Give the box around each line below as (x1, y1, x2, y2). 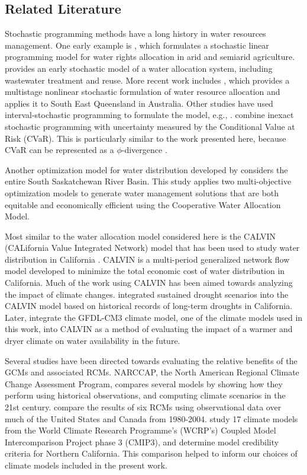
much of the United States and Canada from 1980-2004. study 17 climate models (5, 412, 298, 425)
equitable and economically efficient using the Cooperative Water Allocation (5, 198, 281, 211)
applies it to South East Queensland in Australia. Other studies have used (5, 97, 273, 109)
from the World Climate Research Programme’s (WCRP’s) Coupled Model (5, 424, 276, 436)
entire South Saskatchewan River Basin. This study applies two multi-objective (5, 175, 292, 187)
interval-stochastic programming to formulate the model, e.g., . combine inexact (5, 109, 294, 121)
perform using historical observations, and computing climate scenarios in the (5, 389, 286, 401)
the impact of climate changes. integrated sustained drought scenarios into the (5, 288, 289, 300)
